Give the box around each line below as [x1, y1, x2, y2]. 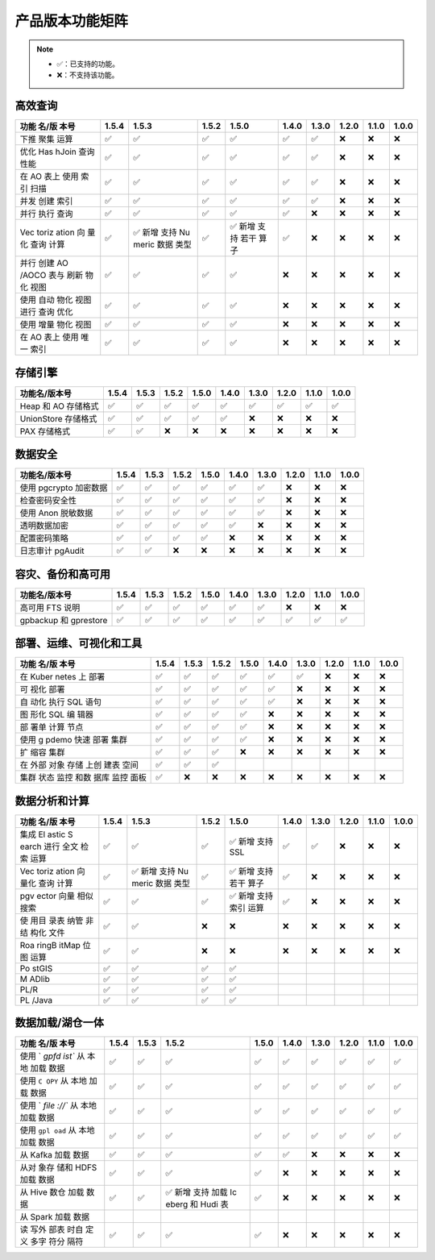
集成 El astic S [19, 829, 73, 840]
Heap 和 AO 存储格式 [19, 400, 100, 411]
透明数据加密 [19, 520, 68, 531]
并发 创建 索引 [19, 196, 73, 207]
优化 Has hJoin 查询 [19, 146, 96, 157]
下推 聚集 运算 [19, 134, 73, 145]
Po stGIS [19, 963, 53, 974]
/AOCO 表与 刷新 [19, 270, 84, 281]
